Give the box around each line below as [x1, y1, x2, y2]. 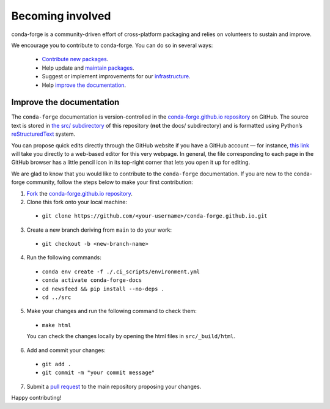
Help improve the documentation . [42, 81, 127, 89]
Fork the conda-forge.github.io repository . [26, 190, 133, 197]
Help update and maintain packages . [42, 64, 134, 72]
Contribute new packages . [42, 56, 109, 63]
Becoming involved [11, 9, 111, 23]
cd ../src [42, 294, 71, 301]
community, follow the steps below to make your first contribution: [26, 179, 193, 186]
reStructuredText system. [11, 130, 76, 138]
